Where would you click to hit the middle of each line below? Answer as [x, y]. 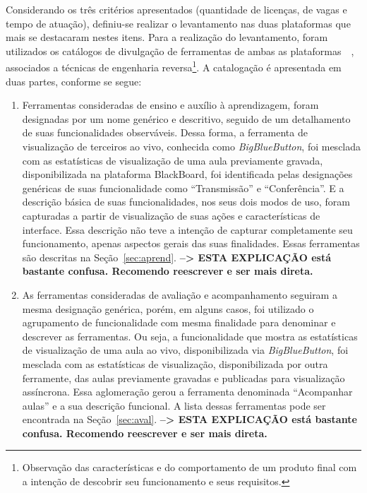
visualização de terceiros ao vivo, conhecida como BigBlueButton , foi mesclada [192, 146]
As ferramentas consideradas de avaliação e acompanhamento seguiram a [180, 294]
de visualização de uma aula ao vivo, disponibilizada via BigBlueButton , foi [185, 350]
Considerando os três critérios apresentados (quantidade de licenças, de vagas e [176, 9]
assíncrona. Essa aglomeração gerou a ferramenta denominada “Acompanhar [187, 392]
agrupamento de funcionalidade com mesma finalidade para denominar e [179, 322]
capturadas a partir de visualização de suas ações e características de [171, 215]
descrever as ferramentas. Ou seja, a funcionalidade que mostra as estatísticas [190, 336]
